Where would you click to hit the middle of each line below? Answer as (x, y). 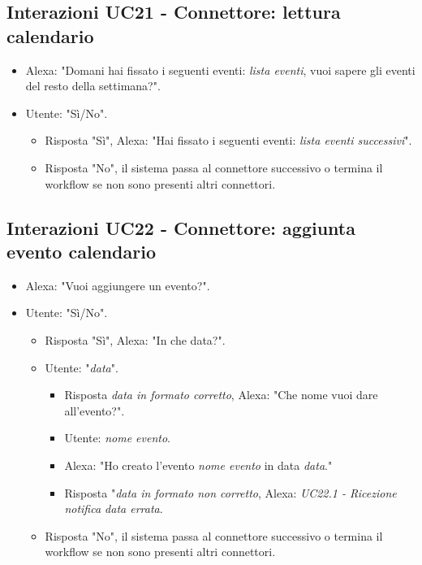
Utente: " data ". (82, 367)
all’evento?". (95, 410)
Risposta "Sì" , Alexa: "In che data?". (135, 339)
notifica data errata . (114, 509)
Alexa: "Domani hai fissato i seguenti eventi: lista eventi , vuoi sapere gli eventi (220, 70)
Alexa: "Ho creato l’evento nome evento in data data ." (198, 465)
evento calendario (82, 251)
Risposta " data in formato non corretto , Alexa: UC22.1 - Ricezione (230, 492)
